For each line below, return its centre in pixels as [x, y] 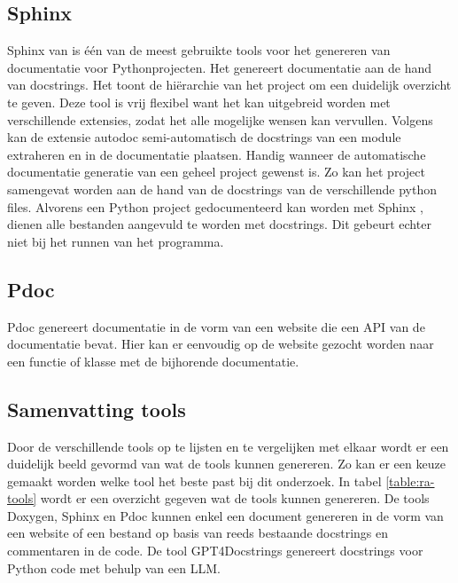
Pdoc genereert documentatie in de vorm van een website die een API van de [216, 326]
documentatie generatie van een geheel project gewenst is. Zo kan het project [216, 172]
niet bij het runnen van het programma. [116, 241]
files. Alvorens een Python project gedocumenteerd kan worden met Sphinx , [215, 206]
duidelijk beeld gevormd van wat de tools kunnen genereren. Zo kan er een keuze [226, 464]
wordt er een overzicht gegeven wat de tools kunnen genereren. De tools [235, 498]
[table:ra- [410, 481]
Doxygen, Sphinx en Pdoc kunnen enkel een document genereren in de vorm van [225, 515]
